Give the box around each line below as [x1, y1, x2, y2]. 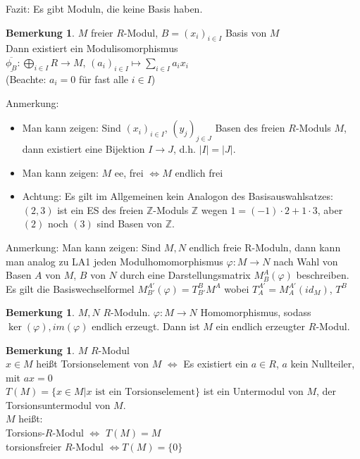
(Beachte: [6, 72, 46, 86]
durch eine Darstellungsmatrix [120, 268, 251, 282]
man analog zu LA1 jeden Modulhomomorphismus [6, 253, 223, 268]
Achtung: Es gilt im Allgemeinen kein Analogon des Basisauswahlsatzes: [22, 189, 333, 203]
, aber [317, 202, 343, 217]
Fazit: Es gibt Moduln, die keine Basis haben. [6, 1, 203, 15]
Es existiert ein [183, 356, 249, 371]
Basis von [225, 25, 267, 39]
